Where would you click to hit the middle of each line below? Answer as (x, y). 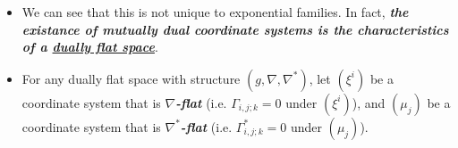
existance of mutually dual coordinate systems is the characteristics (235, 29)
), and (369, 102)
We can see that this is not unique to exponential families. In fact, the (215, 12)
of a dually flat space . (90, 47)
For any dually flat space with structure (131, 78)
